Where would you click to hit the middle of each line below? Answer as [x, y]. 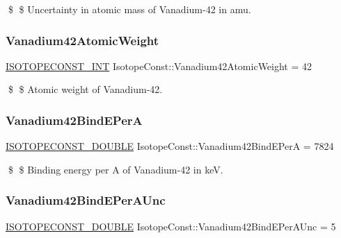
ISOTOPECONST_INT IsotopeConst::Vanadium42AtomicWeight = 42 [159, 66]
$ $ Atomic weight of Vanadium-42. [85, 89]
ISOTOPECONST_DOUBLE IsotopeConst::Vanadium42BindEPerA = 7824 [170, 146]
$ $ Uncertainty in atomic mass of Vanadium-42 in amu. [129, 9]
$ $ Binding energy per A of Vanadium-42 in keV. [116, 169]
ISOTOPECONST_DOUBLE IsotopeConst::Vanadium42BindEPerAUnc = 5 [171, 226]
